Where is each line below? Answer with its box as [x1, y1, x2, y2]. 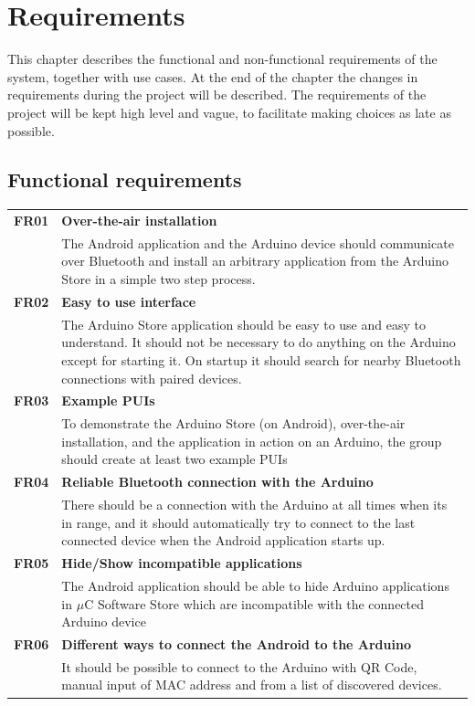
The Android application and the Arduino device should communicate [61, 233, 454, 252]
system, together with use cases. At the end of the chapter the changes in [7, 67, 418, 86]
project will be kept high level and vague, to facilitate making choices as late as [7, 102, 451, 121]
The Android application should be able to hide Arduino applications [61, 575, 449, 595]
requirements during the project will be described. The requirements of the [7, 85, 427, 104]
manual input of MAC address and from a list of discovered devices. [61, 675, 442, 694]
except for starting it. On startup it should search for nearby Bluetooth [61, 350, 461, 369]
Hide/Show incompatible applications [61, 553, 302, 573]
